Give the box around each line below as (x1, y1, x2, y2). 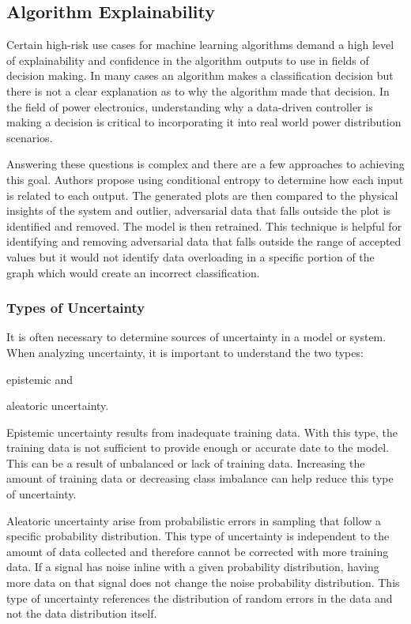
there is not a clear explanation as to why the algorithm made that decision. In (6, 82, 390, 99)
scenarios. (6, 129, 53, 145)
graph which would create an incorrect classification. (6, 264, 260, 280)
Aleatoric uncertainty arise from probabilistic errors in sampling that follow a (6, 512, 381, 528)
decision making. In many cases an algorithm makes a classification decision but (6, 67, 394, 84)
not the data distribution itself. (6, 605, 157, 622)
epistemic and (6, 370, 74, 387)
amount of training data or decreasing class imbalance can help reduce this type (6, 470, 394, 487)
